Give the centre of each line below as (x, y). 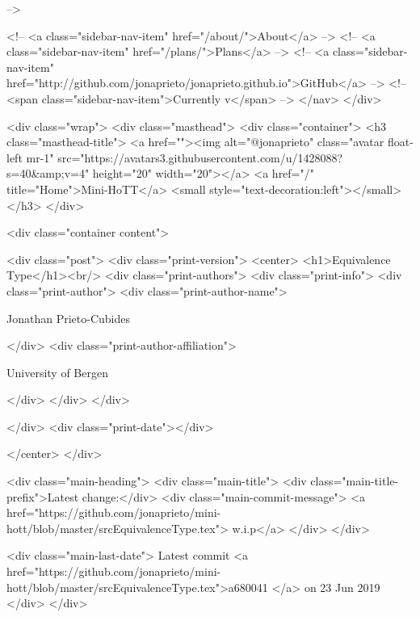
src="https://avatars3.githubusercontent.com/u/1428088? (200, 157)
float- (400, 142)
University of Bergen (57, 372)
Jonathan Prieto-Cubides (68, 318)
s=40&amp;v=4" (48, 173)
